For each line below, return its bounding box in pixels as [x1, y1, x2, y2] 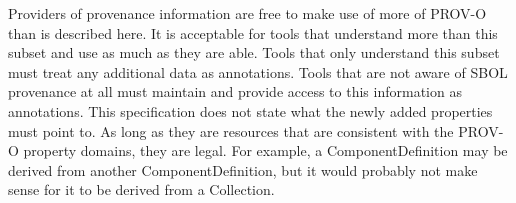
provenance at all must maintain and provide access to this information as [8, 81, 462, 102]
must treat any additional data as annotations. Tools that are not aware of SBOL [8, 61, 508, 82]
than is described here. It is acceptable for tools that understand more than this [8, 22, 498, 43]
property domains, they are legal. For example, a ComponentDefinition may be [23, 140, 508, 161]
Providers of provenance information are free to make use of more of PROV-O [8, 3, 487, 23]
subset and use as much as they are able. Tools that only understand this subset [8, 42, 500, 63]
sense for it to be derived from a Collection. [8, 179, 275, 200]
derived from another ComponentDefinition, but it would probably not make [8, 159, 478, 180]
